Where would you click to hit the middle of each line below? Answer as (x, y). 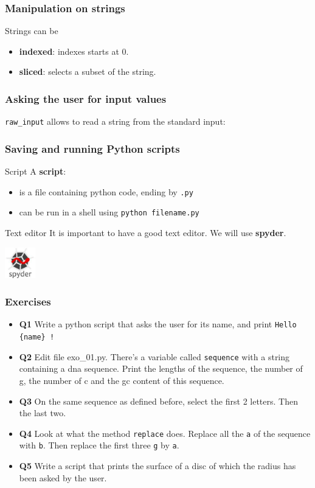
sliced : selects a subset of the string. (88, 71)
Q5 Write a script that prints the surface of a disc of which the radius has (157, 466)
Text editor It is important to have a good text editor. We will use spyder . (146, 232)
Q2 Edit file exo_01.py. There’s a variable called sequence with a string (154, 356)
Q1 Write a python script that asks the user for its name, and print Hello (158, 324)
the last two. (43, 413)
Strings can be (32, 31)
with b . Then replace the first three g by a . (99, 445)
